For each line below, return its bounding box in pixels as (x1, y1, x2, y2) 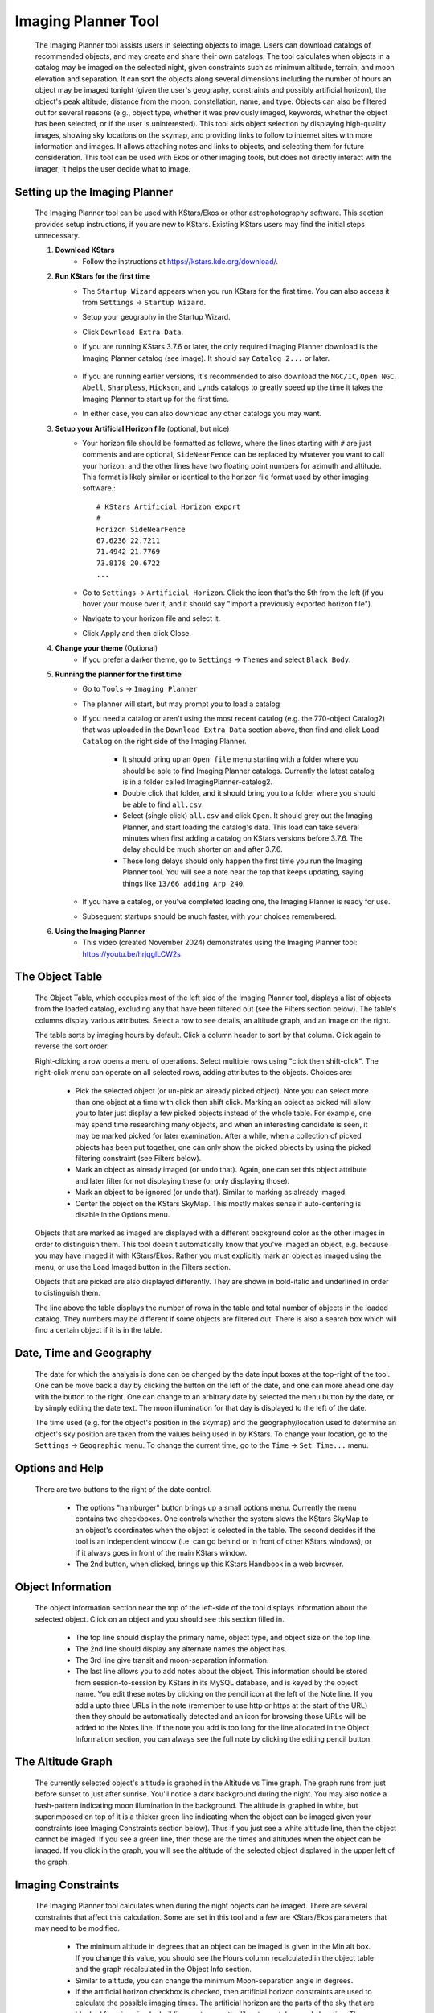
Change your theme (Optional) (55, 643, 158, 653)
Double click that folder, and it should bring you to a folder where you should (122, 788, 376, 798)
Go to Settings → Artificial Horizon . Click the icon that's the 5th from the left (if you (82, 588, 383, 597)
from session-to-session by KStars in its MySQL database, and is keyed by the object (75, 1677, 358, 1687)
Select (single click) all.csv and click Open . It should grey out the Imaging (122, 811, 373, 820)
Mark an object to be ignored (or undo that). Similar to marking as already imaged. (75, 1188, 347, 1197)
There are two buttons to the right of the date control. (35, 1484, 212, 1494)
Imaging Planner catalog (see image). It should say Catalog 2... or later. (82, 353, 330, 362)
